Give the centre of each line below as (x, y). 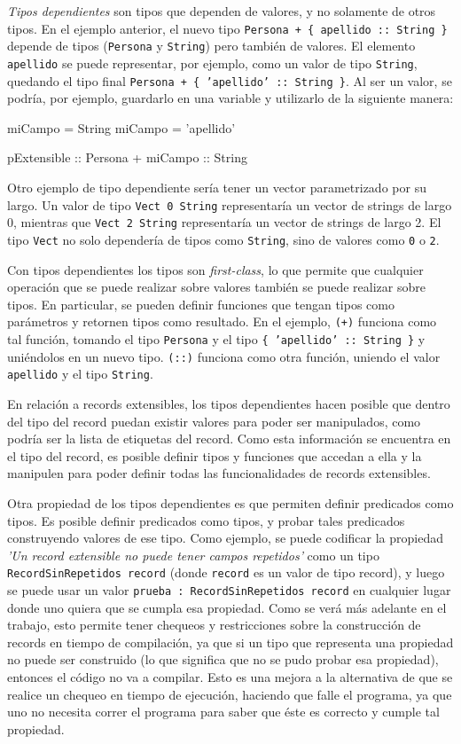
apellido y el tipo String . (80, 374)
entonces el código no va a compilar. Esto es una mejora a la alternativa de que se (230, 677)
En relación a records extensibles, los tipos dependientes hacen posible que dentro (229, 403)
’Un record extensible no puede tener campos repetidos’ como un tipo (193, 555)
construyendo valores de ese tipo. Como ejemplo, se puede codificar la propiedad (225, 538)
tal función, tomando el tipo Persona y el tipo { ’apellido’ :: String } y (216, 339)
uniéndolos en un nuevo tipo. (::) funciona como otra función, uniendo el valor (224, 356)
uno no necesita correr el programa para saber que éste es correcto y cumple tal (223, 712)
